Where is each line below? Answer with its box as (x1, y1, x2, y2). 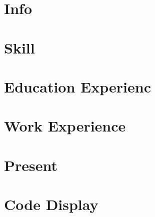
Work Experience (4, 115, 126, 136)
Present (4, 154, 58, 175)
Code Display (4, 194, 98, 214)
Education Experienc (4, 76, 151, 96)
